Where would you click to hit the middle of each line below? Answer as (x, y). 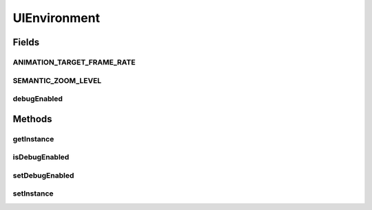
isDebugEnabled (41, 157)
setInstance (33, 194)
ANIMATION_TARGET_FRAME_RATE (74, 62)
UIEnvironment (56, 18)
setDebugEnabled (43, 175)
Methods (32, 119)
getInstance (33, 139)
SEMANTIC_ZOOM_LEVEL (57, 80)
